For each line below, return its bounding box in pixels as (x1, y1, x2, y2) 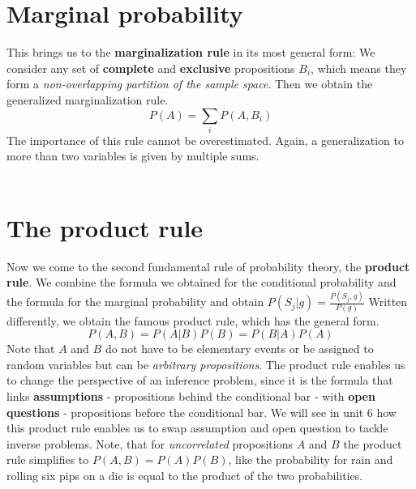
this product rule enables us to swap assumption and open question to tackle (6, 419, 388, 436)
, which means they (311, 59, 407, 76)
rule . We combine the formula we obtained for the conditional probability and (6, 274, 397, 291)
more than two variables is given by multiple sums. (6, 147, 259, 164)
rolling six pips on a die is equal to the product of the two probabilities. (6, 466, 363, 483)
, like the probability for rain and (228, 451, 393, 468)
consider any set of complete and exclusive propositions (6, 59, 295, 76)
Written (368, 293, 408, 310)
